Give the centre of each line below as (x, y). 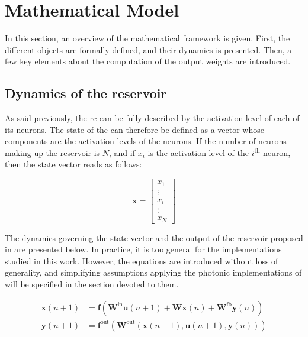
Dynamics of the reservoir (86, 93)
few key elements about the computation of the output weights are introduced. (148, 61)
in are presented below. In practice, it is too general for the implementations (143, 249)
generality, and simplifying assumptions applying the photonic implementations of (153, 272)
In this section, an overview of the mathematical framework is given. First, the (147, 38)
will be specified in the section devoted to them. (92, 283)
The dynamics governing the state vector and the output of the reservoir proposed (154, 237)
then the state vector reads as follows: (73, 164)
